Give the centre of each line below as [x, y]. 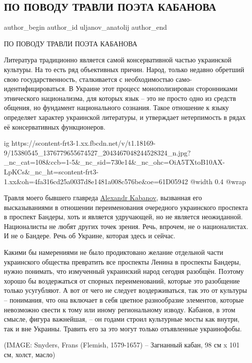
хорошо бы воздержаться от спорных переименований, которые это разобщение [122, 280]
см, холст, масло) [30, 354]
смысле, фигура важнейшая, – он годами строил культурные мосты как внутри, [122, 319]
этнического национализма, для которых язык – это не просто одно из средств [120, 98]
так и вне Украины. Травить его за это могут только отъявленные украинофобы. [123, 328]
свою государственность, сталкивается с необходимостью [89, 79]
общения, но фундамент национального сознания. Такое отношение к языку [117, 107]
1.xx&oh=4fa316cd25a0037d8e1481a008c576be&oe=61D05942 [96, 181]
